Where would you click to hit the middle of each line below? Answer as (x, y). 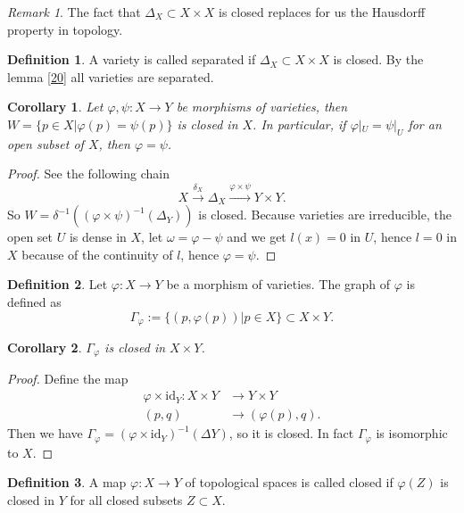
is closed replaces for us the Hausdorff (322, 12)
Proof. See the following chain (88, 174)
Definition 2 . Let (58, 284)
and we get (257, 237)
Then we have (45, 433)
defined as (34, 301)
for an (425, 124)
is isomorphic (412, 433)
